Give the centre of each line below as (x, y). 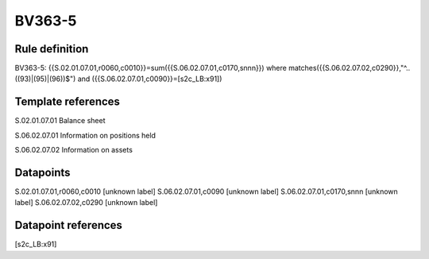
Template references (68, 102)
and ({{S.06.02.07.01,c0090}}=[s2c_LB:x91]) (150, 79)
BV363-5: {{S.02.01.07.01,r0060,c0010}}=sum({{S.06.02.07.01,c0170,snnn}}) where (151, 68)
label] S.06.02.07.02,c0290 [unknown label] (86, 203)
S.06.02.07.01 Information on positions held (85, 135)
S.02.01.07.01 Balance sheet (60, 121)
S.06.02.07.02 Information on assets (73, 150)
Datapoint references (69, 225)
